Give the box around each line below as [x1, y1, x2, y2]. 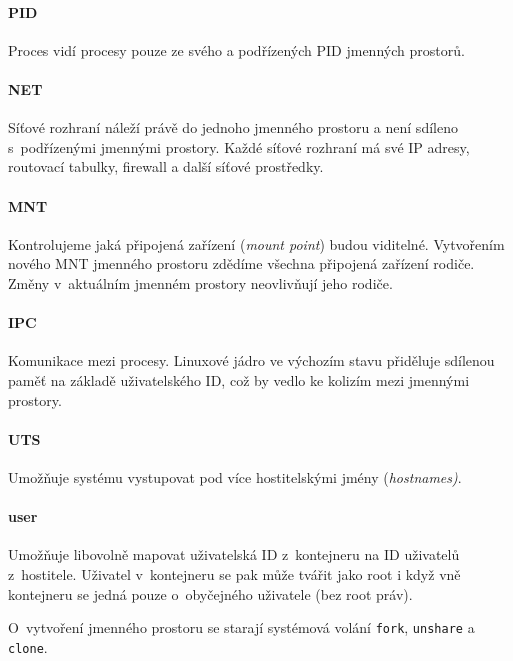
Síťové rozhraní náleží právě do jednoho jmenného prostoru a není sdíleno [8, 117, 458, 138]
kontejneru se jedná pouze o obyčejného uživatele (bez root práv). [8, 583, 413, 604]
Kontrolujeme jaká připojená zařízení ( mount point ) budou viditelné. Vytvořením [8, 233, 505, 254]
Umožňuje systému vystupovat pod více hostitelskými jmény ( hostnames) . [8, 466, 462, 487]
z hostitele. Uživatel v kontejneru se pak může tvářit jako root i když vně [8, 563, 461, 584]
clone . [8, 636, 48, 657]
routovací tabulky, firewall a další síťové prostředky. [8, 156, 324, 177]
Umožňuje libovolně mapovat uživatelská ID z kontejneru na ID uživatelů [8, 544, 460, 565]
